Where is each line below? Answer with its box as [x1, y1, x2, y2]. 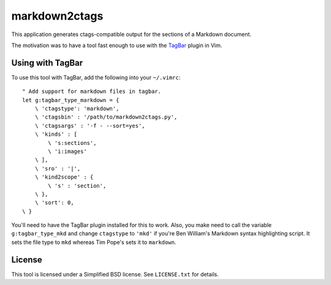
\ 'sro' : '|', [34, 165, 81, 172]
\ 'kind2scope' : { [34, 174, 94, 180]
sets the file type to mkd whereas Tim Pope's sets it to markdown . [11, 239, 177, 246]
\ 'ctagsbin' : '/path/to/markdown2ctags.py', [34, 114, 178, 120]
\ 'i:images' [48, 147, 87, 155]
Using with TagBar [11, 57, 83, 68]
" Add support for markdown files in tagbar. [22, 88, 162, 95]
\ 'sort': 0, [34, 199, 74, 206]
